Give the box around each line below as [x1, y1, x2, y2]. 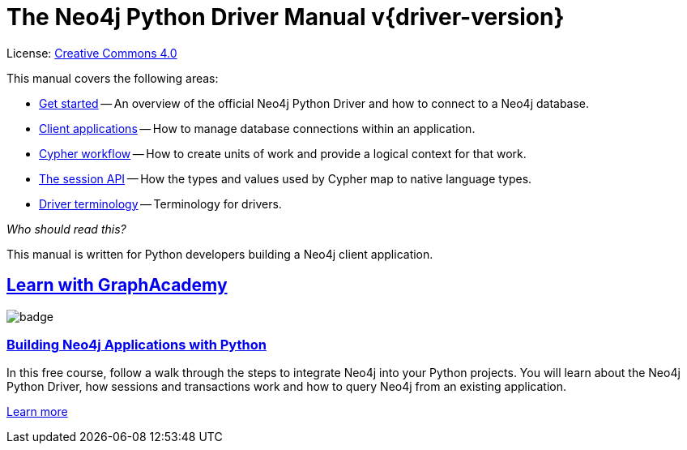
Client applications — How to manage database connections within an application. [39, 121, 476, 135]
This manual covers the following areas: [6, 71, 219, 85]
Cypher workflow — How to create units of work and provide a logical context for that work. [39, 146, 527, 161]
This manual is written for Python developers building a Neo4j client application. [6, 246, 433, 261]
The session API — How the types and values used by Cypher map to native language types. [39, 171, 532, 186]
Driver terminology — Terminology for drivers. [39, 196, 282, 211]
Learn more [6, 405, 68, 419]
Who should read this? [6, 221, 126, 236]
